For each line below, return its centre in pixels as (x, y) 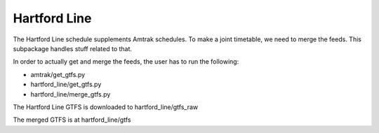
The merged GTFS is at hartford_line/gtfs (72, 120)
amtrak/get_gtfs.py (58, 74)
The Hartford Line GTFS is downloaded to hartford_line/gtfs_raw (106, 107)
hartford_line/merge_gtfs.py (71, 94)
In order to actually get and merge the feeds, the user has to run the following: (126, 62)
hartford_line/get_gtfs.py (66, 85)
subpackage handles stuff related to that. (73, 48)
